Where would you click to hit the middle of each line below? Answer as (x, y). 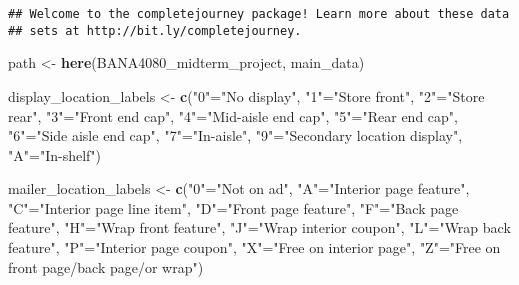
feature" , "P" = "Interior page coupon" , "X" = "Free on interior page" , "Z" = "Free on (254, 247)
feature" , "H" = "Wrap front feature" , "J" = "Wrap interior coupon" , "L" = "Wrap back (259, 227)
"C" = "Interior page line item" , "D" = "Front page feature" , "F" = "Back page (233, 207)
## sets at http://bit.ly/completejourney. (155, 30)
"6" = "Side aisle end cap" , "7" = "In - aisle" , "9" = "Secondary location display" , (235, 135)
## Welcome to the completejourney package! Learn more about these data (259, 14)
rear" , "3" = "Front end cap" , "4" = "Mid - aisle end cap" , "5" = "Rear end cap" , (233, 115)
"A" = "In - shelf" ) (55, 154)
